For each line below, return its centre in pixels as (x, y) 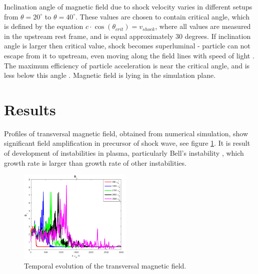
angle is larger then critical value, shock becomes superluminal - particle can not (127, 46)
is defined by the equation (44, 26)
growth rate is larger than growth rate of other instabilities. (95, 162)
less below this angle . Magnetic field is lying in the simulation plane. (110, 75)
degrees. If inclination (218, 36)
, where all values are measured (203, 26)
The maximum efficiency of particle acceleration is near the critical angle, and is (127, 65)
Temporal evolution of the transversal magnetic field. (105, 266)
